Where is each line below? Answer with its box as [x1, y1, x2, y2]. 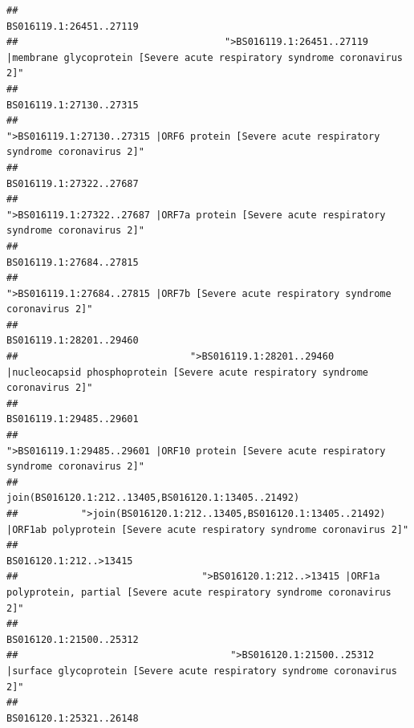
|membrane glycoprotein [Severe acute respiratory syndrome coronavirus [6, 51, 403, 63]
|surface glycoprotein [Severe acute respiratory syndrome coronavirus [6, 665, 397, 677]
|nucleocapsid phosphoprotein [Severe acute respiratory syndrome [6, 366, 369, 378]
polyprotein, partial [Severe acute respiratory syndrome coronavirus [6, 586, 392, 598]
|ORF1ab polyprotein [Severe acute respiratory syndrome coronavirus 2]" [6, 523, 409, 535]
